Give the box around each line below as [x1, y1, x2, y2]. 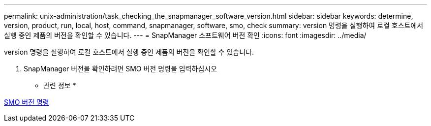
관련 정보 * [43, 81, 76, 90]
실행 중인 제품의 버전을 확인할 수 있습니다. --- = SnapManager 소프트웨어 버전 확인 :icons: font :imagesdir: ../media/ [4, 31, 367, 39]
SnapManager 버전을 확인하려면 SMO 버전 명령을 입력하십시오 [24, 64, 217, 73]
